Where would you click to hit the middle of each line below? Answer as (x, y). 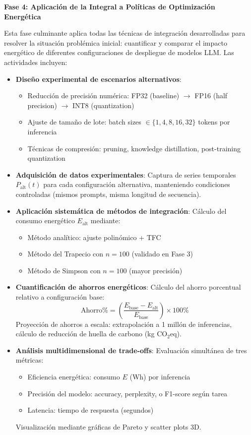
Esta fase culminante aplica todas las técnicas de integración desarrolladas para (125, 33)
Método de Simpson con (64, 270)
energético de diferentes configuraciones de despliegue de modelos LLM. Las (119, 52)
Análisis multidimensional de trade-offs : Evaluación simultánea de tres (131, 350)
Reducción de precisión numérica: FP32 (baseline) (103, 95)
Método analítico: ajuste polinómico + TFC (94, 237)
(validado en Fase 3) (162, 254)
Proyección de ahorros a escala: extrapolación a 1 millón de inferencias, (124, 324)
